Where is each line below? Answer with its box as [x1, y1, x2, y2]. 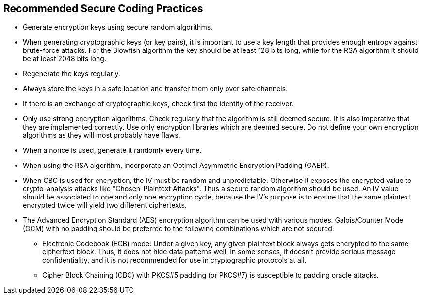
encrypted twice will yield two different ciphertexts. [23, 201, 187, 210]
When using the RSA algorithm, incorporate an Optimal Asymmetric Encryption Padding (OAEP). [23, 161, 329, 170]
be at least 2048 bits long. [23, 54, 106, 63]
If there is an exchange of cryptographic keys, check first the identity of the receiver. [23, 99, 293, 108]
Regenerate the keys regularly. [23, 69, 120, 78]
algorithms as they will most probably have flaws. [23, 131, 180, 140]
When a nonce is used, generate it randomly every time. [23, 146, 202, 155]
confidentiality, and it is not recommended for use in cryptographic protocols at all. [42, 256, 307, 265]
